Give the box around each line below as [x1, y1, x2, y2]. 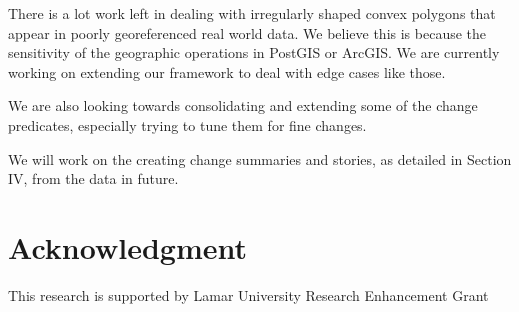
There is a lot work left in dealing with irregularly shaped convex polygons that [8, 3, 496, 23]
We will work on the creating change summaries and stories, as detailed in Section [8, 148, 512, 169]
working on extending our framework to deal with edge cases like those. [8, 61, 446, 82]
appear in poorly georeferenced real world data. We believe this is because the [8, 22, 487, 43]
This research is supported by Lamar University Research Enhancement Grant [8, 284, 489, 305]
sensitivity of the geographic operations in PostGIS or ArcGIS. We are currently [8, 42, 500, 63]
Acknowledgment [8, 226, 247, 267]
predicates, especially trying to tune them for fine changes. [8, 114, 367, 135]
